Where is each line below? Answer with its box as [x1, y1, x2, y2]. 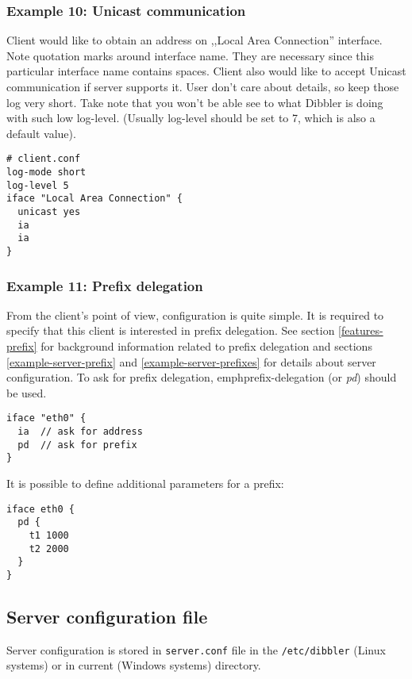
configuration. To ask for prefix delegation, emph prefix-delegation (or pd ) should [6, 369, 397, 386]
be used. [6, 384, 47, 401]
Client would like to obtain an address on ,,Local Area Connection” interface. [6, 32, 383, 48]
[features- [338, 322, 383, 339]
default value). [6, 125, 76, 141]
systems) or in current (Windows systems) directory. [6, 657, 261, 673]
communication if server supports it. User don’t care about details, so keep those [6, 79, 399, 94]
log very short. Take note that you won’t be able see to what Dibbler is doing [6, 94, 383, 110]
